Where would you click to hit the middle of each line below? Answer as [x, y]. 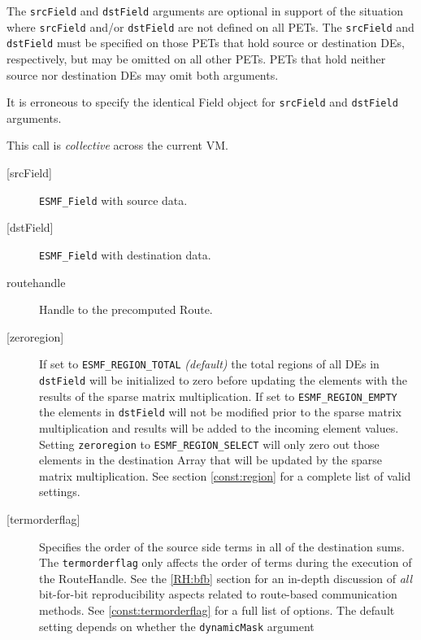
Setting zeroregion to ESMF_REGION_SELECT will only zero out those [209, 444]
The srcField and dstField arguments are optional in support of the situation [205, 11]
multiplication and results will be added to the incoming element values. [219, 427]
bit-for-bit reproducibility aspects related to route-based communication [218, 594]
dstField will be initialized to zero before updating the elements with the [223, 379]
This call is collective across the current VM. [117, 145]
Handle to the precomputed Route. [126, 309]
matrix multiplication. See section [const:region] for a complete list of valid [225, 475]
